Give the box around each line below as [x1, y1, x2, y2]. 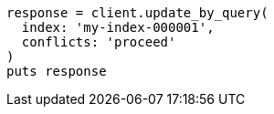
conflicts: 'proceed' [21, 35, 176, 49]
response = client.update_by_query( [6, 5, 269, 20]
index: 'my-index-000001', [21, 20, 215, 35]
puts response [6, 64, 107, 78]
